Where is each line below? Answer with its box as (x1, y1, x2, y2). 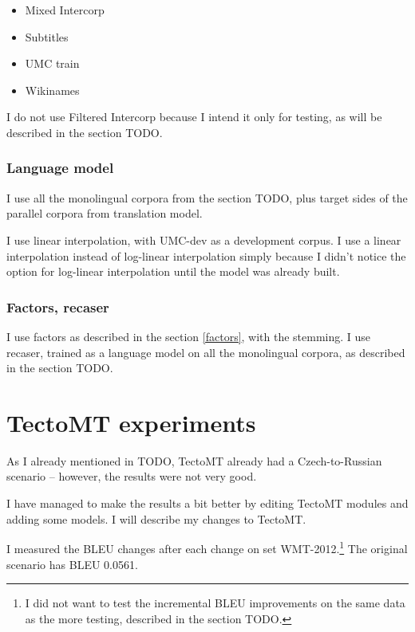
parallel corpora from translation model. (6, 205, 203, 222)
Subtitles (25, 28, 69, 45)
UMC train (25, 55, 80, 72)
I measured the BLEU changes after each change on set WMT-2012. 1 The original (6, 538, 408, 556)
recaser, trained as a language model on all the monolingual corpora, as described (6, 343, 405, 360)
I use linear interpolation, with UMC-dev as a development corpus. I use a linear (6, 231, 401, 248)
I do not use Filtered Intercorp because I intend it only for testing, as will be (6, 108, 382, 125)
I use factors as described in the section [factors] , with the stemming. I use (6, 328, 371, 344)
